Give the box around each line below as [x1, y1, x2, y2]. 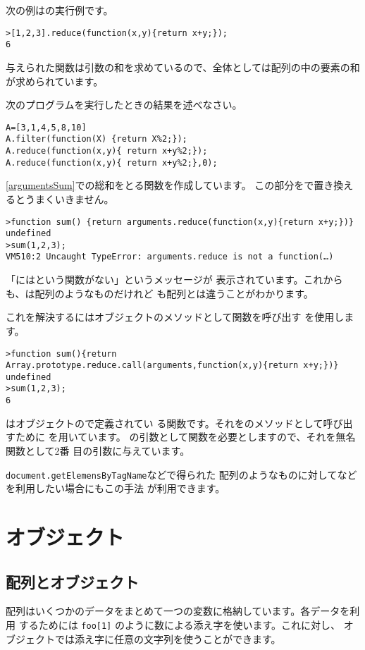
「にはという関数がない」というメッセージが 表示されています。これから [6, 272, 343, 287]
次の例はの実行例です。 [6, 3, 113, 17]
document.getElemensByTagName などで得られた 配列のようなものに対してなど [6, 467, 357, 482]
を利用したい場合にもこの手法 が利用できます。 [6, 481, 225, 496]
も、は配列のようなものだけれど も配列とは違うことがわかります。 [6, 286, 314, 300]
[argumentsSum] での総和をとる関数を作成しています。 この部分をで [6, 178, 314, 192]
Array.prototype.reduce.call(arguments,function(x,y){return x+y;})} [6, 360, 339, 371]
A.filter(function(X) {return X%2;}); [6, 134, 187, 145]
